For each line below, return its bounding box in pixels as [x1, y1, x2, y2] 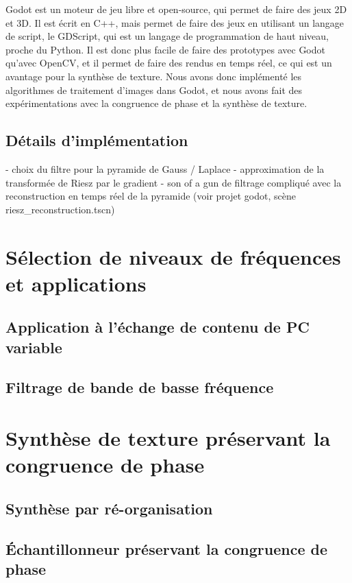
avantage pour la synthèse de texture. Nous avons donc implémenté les [5, 69, 302, 83]
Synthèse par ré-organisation [5, 497, 213, 519]
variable [5, 336, 62, 357]
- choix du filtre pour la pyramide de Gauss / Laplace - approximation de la [5, 161, 325, 176]
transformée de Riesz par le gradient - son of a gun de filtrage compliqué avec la [5, 175, 342, 189]
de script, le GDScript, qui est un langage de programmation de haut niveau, [5, 29, 329, 43]
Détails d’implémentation [5, 130, 188, 151]
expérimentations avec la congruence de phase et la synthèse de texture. [5, 96, 307, 110]
